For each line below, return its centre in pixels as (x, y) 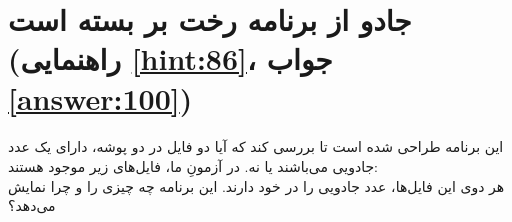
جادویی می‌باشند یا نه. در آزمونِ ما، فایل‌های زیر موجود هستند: (193, 165)
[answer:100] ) (100, 97)
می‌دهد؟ (32, 205)
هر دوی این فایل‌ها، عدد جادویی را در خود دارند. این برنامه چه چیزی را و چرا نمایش (256, 185)
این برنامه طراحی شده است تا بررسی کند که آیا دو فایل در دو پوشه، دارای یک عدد (256, 146)
